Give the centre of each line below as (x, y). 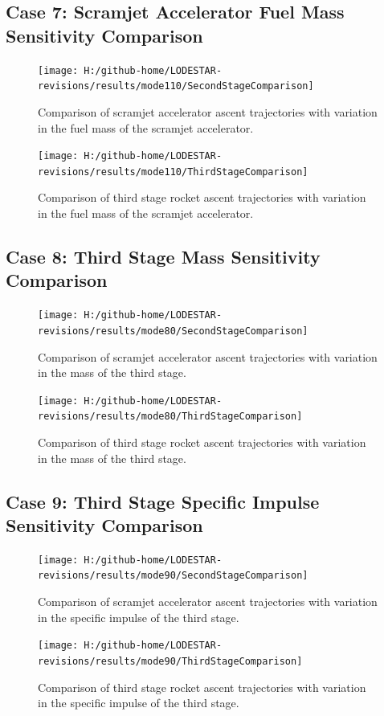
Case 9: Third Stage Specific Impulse (163, 501)
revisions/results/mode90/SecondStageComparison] (173, 576)
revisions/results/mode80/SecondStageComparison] (173, 331)
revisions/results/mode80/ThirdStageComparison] (170, 417)
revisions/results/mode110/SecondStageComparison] (176, 86)
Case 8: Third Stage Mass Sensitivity (163, 256)
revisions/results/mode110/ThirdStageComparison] (173, 172)
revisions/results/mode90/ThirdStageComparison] (170, 661)
